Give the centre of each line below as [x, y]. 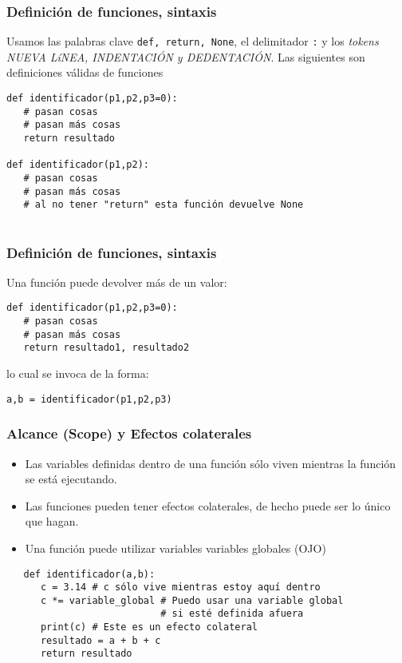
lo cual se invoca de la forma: [78, 373]
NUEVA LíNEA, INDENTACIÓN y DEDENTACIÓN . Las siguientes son [186, 56]
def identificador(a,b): [89, 574]
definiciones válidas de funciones [85, 72]
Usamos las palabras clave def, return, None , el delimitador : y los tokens [193, 41]
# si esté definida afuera [232, 614]
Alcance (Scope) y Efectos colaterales [129, 433]
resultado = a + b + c [100, 640]
